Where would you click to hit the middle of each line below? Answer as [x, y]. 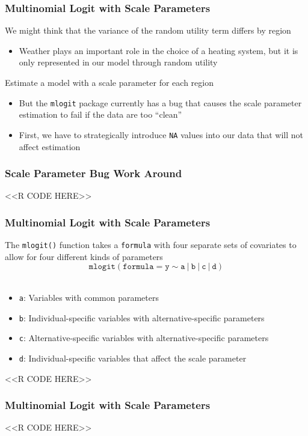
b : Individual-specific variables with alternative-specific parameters [142, 317]
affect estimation [50, 146]
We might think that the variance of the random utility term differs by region [148, 30]
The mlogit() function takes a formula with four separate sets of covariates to [151, 245]
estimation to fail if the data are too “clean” [100, 114]
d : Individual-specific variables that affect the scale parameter [133, 358]
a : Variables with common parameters [89, 297]
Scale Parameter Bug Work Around [94, 173]
